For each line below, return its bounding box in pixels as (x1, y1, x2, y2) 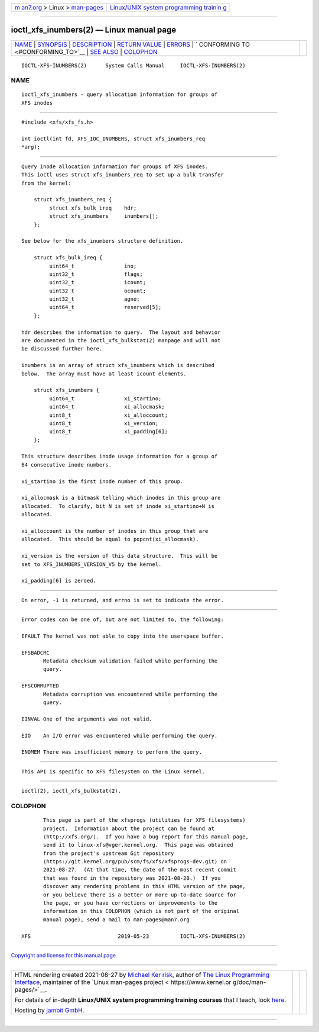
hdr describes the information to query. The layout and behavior (21, 329, 221, 336)
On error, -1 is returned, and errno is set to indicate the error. (21, 597, 224, 603)
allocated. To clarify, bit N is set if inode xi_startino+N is (21, 503, 215, 509)
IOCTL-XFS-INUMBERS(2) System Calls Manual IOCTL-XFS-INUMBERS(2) (21, 62, 246, 69)
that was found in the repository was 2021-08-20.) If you (43, 875, 221, 882)
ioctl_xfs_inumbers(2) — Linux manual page (11, 25, 177, 35)
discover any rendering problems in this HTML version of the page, (43, 883, 246, 890)
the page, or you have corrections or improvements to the (43, 900, 218, 906)
